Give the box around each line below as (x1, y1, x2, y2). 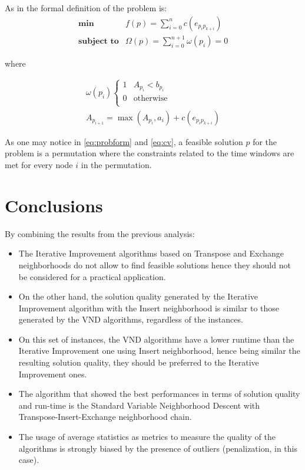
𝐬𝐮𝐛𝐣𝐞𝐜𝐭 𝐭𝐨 (78, 37, 119, 46)
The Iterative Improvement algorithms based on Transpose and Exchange (18, 247, 284, 259)
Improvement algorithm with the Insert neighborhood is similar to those (18, 301, 280, 314)
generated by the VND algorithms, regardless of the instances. (18, 313, 243, 326)
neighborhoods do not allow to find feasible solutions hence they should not (18, 258, 291, 271)
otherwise (133, 94, 168, 103)
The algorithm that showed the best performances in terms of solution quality (18, 387, 300, 400)
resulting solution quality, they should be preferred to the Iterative (18, 356, 259, 369)
